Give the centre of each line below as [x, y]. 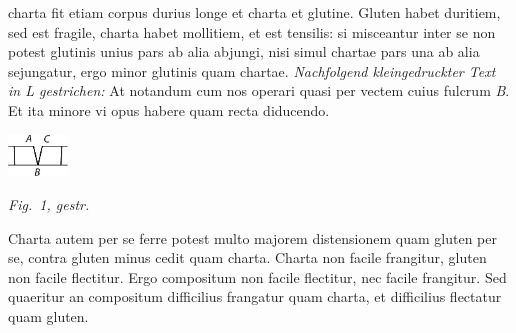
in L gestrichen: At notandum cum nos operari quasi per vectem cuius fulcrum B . [259, 90]
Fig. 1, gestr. [49, 203]
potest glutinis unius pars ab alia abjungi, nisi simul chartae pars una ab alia [244, 51]
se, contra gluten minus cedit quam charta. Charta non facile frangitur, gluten [247, 257]
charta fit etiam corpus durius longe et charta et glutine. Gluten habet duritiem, [254, 12]
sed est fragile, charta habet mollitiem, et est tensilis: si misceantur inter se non [252, 31]
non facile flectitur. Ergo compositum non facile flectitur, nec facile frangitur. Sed [257, 276]
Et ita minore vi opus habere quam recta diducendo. [169, 109]
